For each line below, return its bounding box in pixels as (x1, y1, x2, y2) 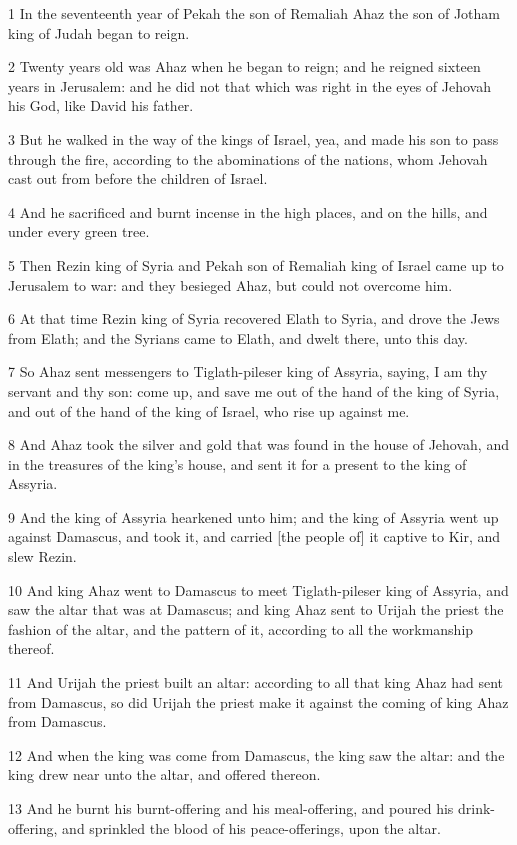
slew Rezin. (8, 546, 77, 567)
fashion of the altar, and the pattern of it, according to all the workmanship (8, 618, 474, 639)
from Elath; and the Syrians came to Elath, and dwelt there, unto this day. (8, 327, 468, 348)
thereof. (8, 638, 55, 659)
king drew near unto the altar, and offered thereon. (8, 764, 321, 785)
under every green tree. (8, 221, 150, 242)
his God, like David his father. (8, 95, 194, 116)
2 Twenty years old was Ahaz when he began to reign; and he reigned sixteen (8, 56, 481, 77)
